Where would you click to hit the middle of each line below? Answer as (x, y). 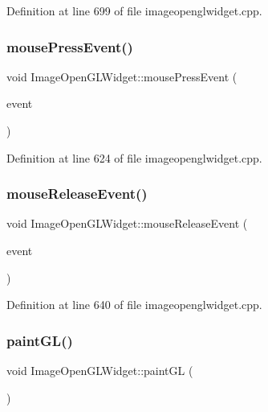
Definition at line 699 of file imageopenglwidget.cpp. (134, 10)
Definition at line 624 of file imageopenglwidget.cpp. (134, 157)
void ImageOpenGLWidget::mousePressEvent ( (122, 76)
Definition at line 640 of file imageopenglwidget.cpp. (134, 305)
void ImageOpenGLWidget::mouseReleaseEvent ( (127, 223)
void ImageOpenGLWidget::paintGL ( (100, 370)
